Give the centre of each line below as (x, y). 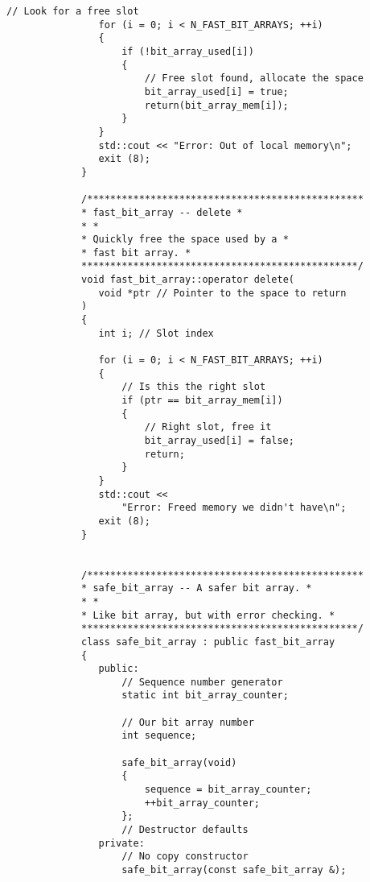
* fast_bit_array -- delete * (162, 212)
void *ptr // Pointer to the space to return (222, 293)
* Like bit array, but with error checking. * (208, 615)
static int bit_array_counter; (205, 696)
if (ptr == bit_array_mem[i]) (202, 401)
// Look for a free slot (73, 11)
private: (121, 843)
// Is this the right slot (194, 387)
